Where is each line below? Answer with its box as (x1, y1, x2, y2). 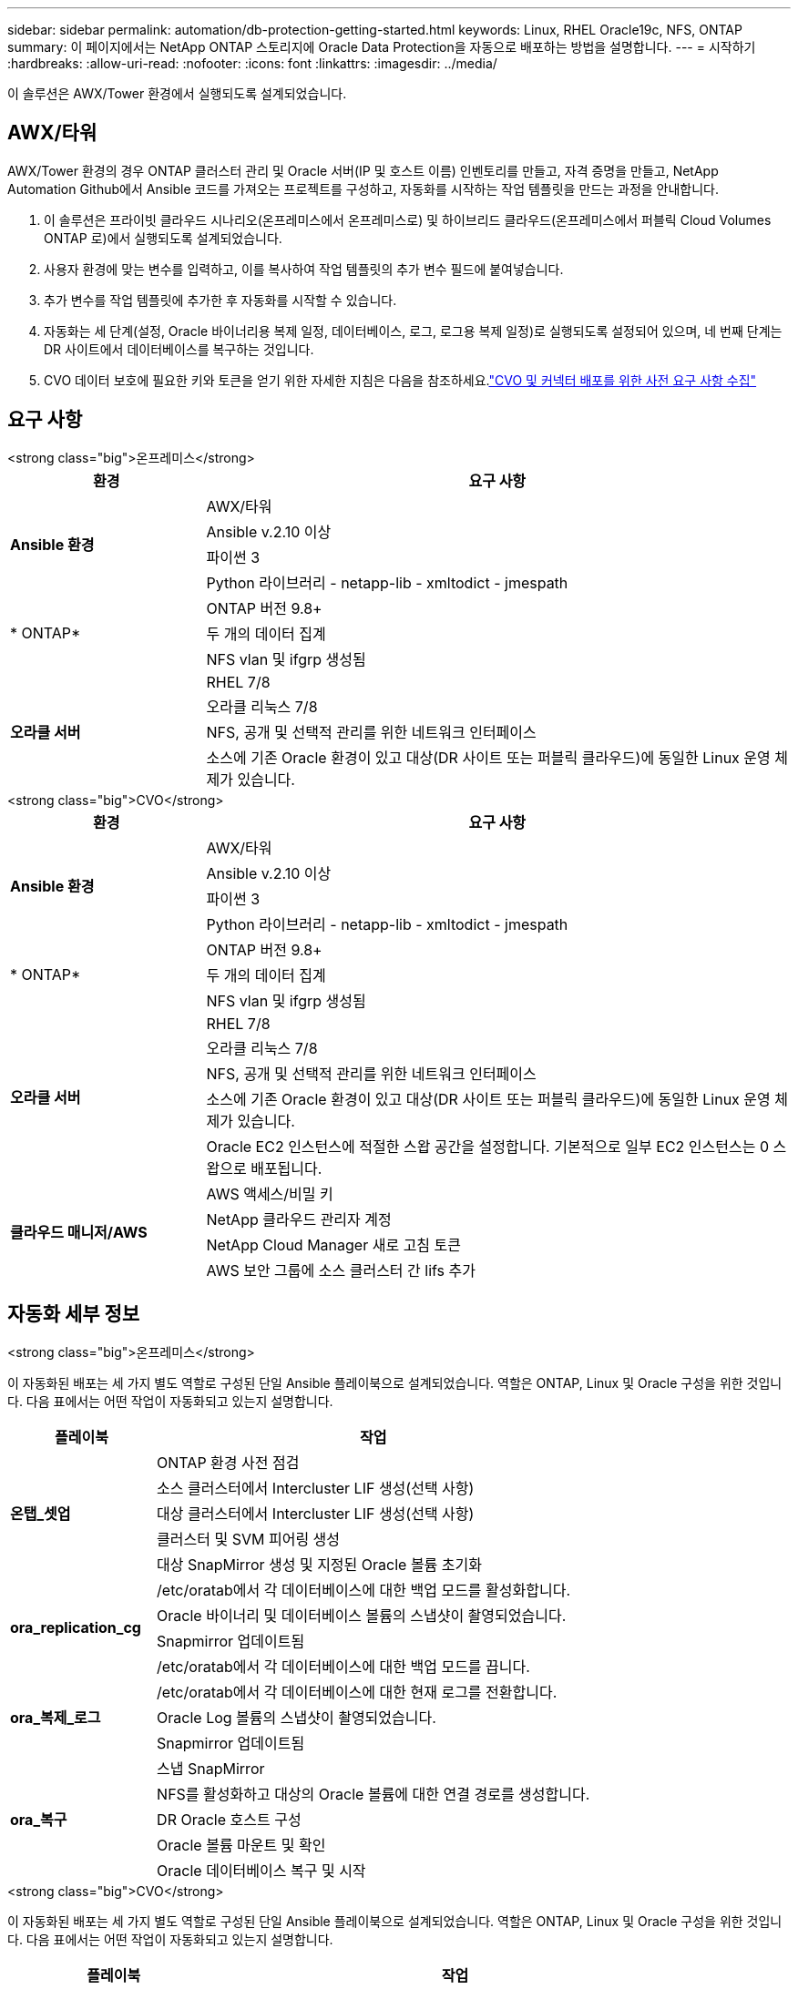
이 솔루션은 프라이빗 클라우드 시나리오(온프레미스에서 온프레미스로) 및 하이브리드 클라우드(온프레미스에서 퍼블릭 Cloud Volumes (44, 211, 772, 228)
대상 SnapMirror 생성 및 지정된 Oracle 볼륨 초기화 (157, 1555, 483, 1574)
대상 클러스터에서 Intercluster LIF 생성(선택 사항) (157, 1504, 475, 1523)
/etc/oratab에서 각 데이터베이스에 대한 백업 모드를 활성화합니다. (157, 1580, 571, 1599)
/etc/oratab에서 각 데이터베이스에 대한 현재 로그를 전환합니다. (157, 1682, 558, 1701)
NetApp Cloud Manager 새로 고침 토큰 (206, 1235, 462, 1254)
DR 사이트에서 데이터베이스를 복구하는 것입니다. (44, 341, 314, 357)
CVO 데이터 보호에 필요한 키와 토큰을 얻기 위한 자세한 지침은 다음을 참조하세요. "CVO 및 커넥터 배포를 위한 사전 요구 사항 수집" (44, 372, 757, 388)
